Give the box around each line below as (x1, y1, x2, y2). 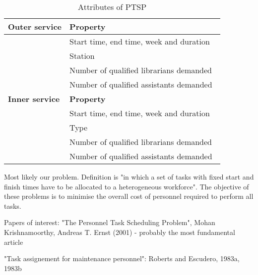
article (4, 236, 23, 247)
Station (69, 50, 95, 61)
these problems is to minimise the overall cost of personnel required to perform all (4, 191, 254, 201)
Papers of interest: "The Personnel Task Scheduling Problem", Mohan (4, 217, 215, 228)
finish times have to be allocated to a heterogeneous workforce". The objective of (4, 181, 249, 191)
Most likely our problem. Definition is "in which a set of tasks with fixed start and (4, 172, 254, 182)
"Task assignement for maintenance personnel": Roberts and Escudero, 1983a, (4, 253, 240, 264)
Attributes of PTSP (78, 1, 147, 12)
